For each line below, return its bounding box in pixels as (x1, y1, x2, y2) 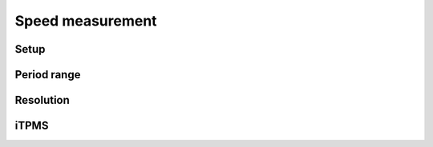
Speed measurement (14, 12, 157, 30)
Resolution (14, 93, 70, 107)
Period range (14, 68, 81, 81)
